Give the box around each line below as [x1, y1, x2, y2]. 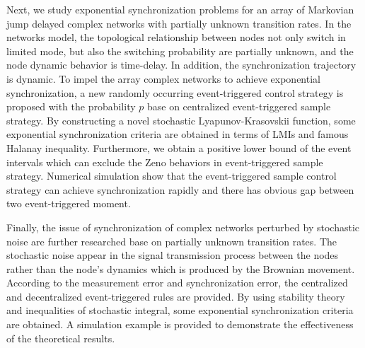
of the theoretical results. [6, 330, 115, 345]
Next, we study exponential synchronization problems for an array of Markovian [6, 2, 354, 16]
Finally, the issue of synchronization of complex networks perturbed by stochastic [6, 219, 359, 234]
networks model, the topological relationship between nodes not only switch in [6, 30, 346, 45]
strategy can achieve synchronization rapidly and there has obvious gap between [6, 182, 354, 197]
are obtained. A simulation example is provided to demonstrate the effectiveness [6, 317, 354, 332]
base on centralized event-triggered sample [146, 99, 331, 114]
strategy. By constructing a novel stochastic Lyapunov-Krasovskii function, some [6, 112, 356, 127]
